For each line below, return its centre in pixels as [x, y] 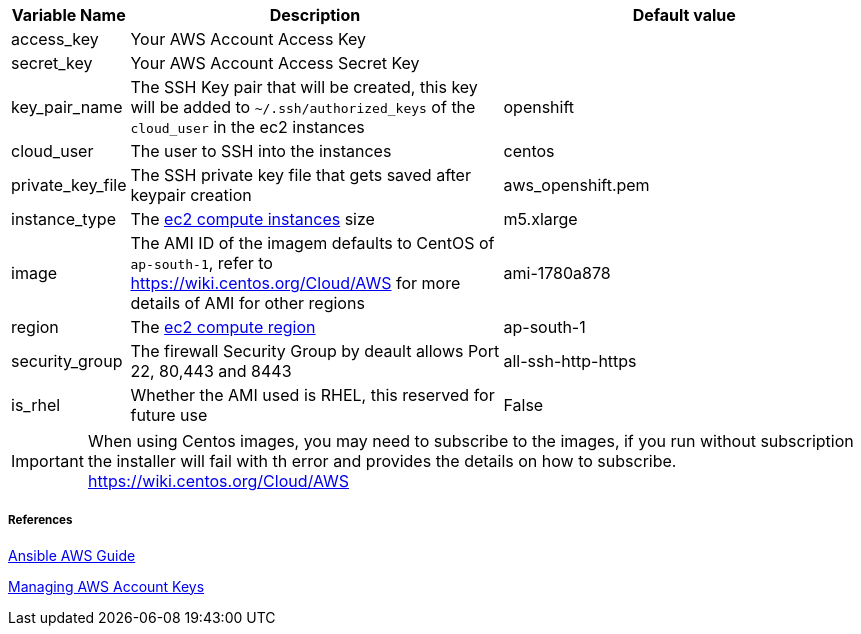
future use [169, 415]
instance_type [63, 219]
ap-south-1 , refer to [201, 263]
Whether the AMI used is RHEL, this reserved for [312, 395]
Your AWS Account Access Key [248, 39]
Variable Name [68, 15]
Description [315, 15]
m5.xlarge [540, 219]
